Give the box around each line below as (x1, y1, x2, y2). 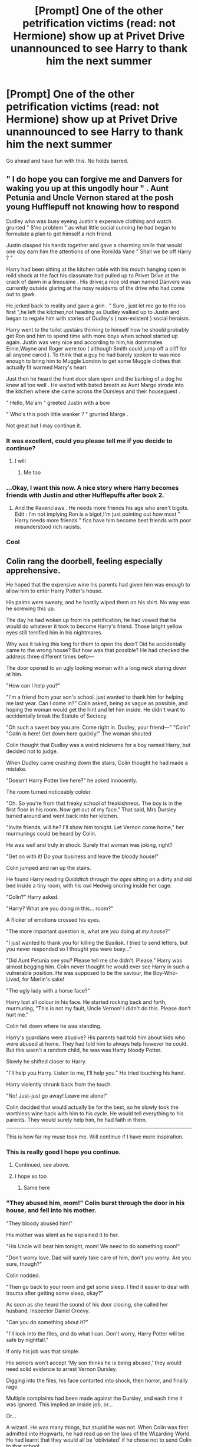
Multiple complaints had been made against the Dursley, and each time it (6, 1394, 183, 1402)
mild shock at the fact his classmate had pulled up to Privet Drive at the (6, 271, 179, 279)
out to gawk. (6, 290, 37, 297)
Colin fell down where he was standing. (6, 1023, 102, 1030)
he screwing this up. (6, 605, 55, 612)
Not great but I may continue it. (6, 422, 81, 429)
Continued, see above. (14, 1161, 70, 1168)
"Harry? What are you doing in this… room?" (6, 905, 114, 912)
